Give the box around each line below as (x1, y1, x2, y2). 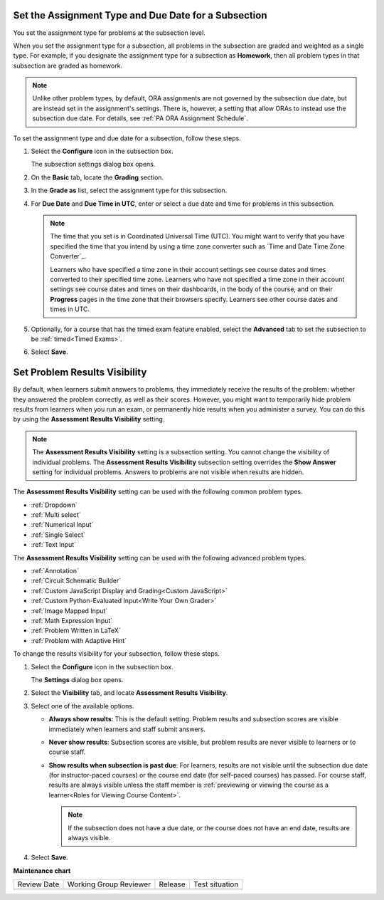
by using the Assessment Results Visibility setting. (13, 415, 165, 424)
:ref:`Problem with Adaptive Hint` (31, 636, 127, 644)
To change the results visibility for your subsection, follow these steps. (13, 649, 220, 658)
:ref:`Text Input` (31, 540, 77, 549)
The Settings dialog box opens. (31, 675, 124, 684)
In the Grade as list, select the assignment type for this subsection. (31, 186, 228, 195)
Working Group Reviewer (67, 879, 151, 889)
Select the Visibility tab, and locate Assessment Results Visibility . (31, 689, 228, 697)
